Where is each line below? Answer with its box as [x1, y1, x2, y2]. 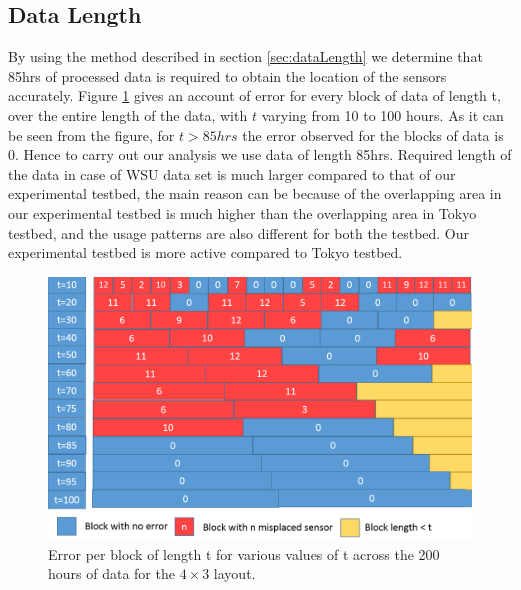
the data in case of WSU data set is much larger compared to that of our [8, 163, 456, 184]
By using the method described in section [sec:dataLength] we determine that [8, 46, 483, 67]
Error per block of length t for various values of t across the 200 [48, 543, 440, 564]
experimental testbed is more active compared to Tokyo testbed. [8, 242, 403, 263]
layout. [213, 563, 256, 584]
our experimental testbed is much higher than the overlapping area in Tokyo [8, 202, 477, 223]
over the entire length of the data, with [8, 104, 248, 125]
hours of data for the [48, 563, 175, 584]
